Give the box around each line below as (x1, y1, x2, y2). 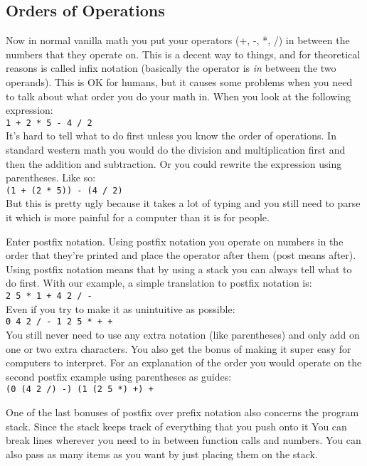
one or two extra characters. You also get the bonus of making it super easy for (6, 341, 351, 356)
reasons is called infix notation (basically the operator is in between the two (6, 60, 336, 75)
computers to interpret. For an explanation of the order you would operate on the (6, 355, 362, 370)
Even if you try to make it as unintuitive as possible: (6, 301, 235, 316)
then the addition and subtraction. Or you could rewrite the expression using (6, 156, 342, 171)
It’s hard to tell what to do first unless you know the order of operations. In (6, 128, 336, 143)
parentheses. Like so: (6, 170, 96, 185)
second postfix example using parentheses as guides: (6, 369, 232, 383)
